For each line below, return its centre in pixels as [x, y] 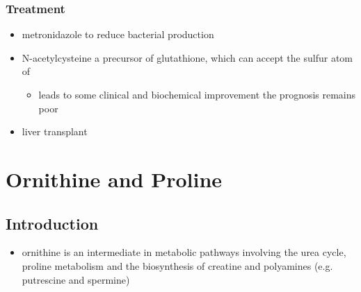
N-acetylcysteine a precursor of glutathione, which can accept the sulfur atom [187, 57]
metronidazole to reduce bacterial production [118, 34]
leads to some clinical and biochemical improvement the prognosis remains [197, 94]
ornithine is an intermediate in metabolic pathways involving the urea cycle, [184, 252]
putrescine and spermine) [76, 279]
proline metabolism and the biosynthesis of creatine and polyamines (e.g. [177, 265]
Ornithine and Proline [114, 179]
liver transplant [55, 131]
